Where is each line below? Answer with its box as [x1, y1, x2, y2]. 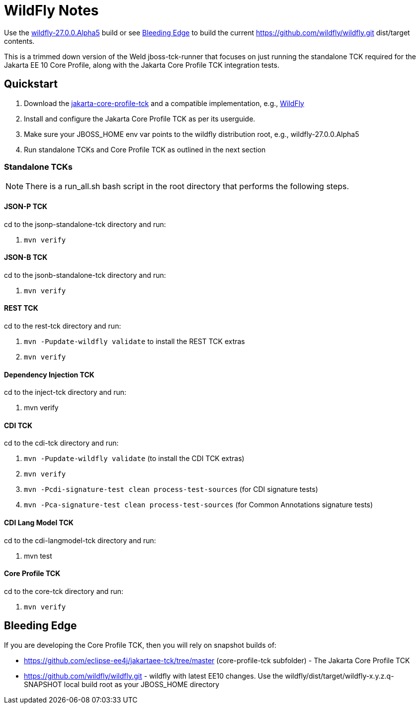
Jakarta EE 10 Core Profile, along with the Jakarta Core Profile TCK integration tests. [4, 60, 279, 69]
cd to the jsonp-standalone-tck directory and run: [4, 220, 166, 229]
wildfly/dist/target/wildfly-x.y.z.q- [285, 671, 394, 680]
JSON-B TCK [4, 253, 48, 262]
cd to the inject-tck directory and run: [4, 388, 127, 397]
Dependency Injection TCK [4, 370, 94, 379]
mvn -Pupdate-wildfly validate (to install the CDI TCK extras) [24, 454, 245, 463]
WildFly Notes [4, 2, 99, 19]
